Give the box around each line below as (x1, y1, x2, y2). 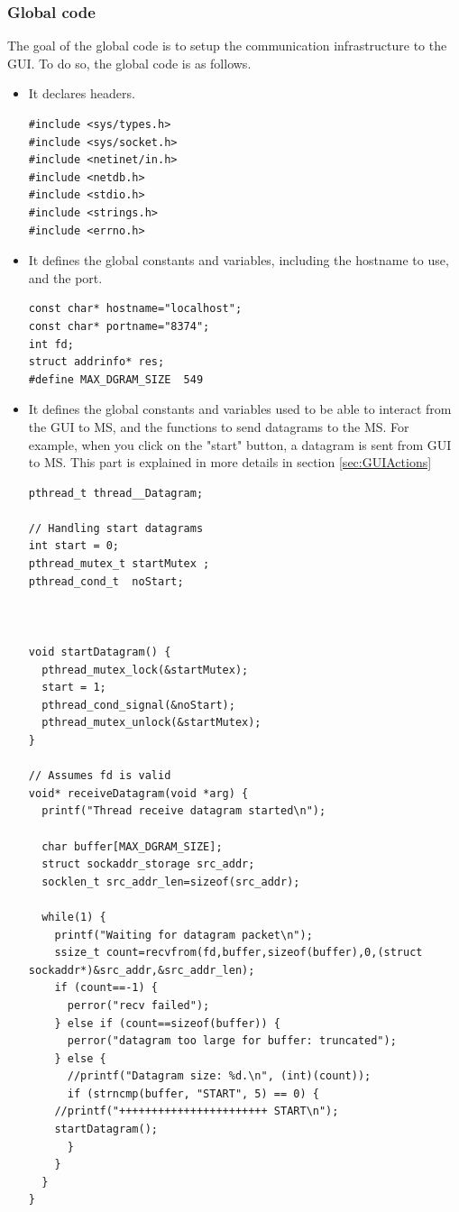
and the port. (28, 268, 103, 287)
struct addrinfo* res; (28, 355, 165, 369)
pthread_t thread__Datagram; (28, 486, 204, 500)
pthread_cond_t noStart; (28, 574, 184, 588)
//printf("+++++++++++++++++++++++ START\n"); (54, 1105, 339, 1118)
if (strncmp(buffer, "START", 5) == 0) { (67, 1087, 319, 1100)
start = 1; (41, 681, 106, 694)
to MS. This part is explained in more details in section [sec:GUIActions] (28, 453, 432, 472)
